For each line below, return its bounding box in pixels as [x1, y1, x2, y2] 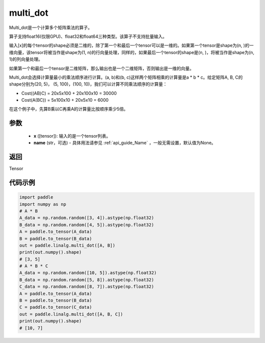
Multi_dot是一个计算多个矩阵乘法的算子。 [9, 25, 93, 30]
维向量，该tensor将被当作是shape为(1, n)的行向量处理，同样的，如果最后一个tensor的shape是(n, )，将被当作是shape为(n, [9, 49, 255, 55]
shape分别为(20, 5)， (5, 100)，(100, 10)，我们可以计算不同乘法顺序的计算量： [9, 81, 167, 87]
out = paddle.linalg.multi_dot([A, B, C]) [19, 311, 123, 317]
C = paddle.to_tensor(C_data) [19, 305, 92, 310]
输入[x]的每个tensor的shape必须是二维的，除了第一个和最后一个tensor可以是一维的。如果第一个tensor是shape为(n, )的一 [9, 42, 254, 49]
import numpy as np [19, 201, 66, 207]
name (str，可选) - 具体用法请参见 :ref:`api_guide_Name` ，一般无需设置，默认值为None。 [33, 140, 216, 146]
